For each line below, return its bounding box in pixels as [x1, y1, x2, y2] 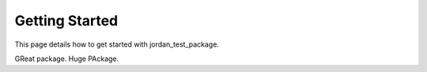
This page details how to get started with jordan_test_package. [14, 40, 219, 49]
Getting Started [14, 12, 119, 29]
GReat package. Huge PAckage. [14, 54, 119, 63]
